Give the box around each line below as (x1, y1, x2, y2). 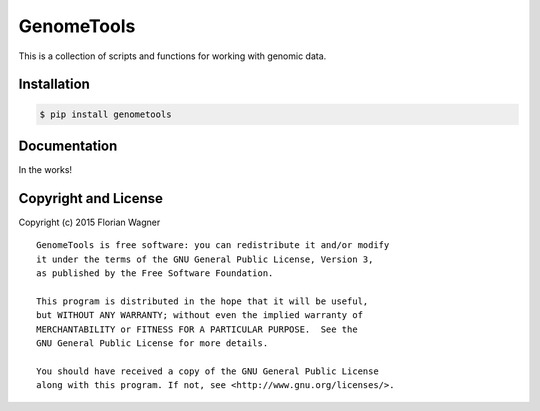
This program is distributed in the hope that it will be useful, (36, 295, 369, 307)
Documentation (18, 137, 118, 154)
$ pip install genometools (39, 108, 172, 120)
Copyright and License (18, 190, 164, 207)
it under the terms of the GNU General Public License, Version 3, (36, 253, 374, 265)
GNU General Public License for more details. (36, 338, 269, 349)
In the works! (18, 164, 73, 176)
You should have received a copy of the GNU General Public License (36, 365, 379, 377)
